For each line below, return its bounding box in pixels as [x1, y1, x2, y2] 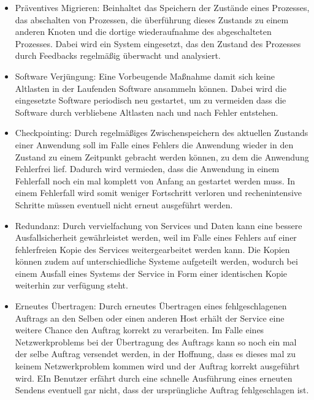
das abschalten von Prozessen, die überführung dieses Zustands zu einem [15, 13, 289, 26]
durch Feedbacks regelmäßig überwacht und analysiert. [15, 49, 221, 62]
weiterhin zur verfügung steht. [15, 279, 128, 292]
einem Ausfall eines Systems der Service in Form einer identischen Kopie [15, 266, 288, 279]
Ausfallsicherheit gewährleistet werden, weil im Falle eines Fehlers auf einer [15, 231, 297, 244]
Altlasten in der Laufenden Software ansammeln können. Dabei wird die [15, 81, 286, 94]
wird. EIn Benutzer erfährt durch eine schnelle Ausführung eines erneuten [15, 371, 293, 384]
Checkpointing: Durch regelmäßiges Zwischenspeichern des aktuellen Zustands [15, 126, 308, 139]
